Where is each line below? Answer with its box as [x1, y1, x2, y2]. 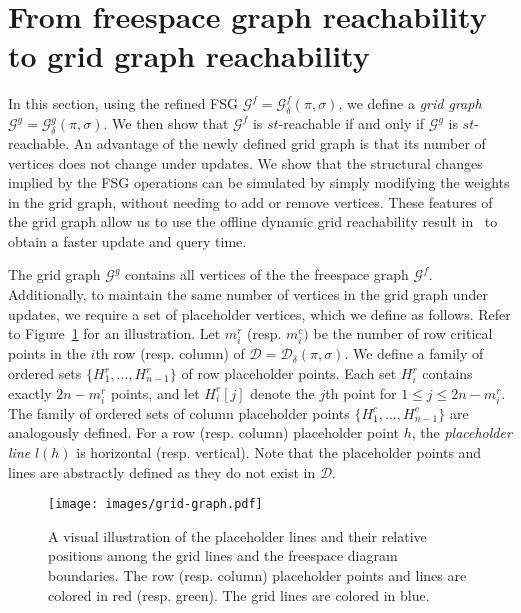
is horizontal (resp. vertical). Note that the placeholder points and [76, 441, 482, 462]
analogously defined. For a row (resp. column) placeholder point [8, 422, 399, 443]
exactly [8, 382, 52, 403]
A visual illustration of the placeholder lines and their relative [48, 525, 427, 546]
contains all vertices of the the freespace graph [125, 264, 409, 285]
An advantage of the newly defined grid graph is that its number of [73, 132, 486, 153]
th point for [325, 382, 397, 403]
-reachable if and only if [278, 113, 425, 134]
